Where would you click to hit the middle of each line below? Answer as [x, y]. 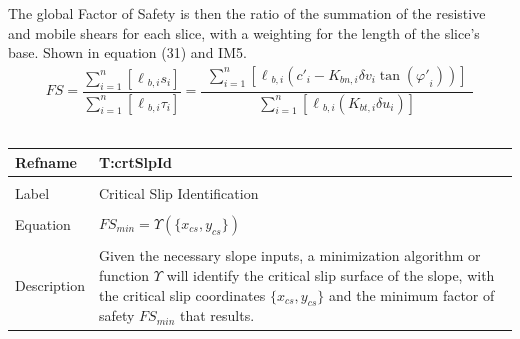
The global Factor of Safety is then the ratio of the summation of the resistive [247, 13]
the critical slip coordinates [182, 294]
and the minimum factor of [411, 294]
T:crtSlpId [135, 161]
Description [50, 285]
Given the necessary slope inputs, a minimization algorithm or [289, 255]
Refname [46, 161]
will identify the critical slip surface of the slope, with [330, 275]
